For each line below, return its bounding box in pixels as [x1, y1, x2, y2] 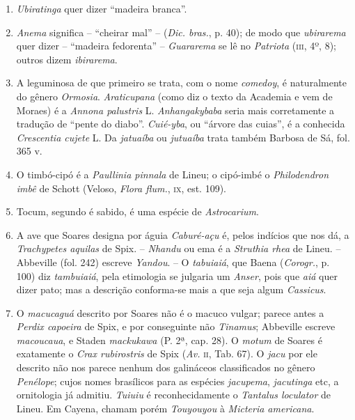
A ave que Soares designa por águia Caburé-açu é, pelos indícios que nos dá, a [16, 227, 349, 242]
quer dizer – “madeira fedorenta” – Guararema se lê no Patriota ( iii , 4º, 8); [16, 38, 336, 53]
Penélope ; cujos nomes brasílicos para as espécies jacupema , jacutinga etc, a [16, 373, 339, 388]
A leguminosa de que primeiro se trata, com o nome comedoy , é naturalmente [16, 75, 347, 90]
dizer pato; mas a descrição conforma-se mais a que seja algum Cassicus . [16, 282, 326, 297]
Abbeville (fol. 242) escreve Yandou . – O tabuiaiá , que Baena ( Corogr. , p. [16, 254, 330, 269]
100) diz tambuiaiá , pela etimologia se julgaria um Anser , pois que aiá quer [16, 268, 338, 283]
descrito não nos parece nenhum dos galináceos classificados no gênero [16, 360, 315, 375]
